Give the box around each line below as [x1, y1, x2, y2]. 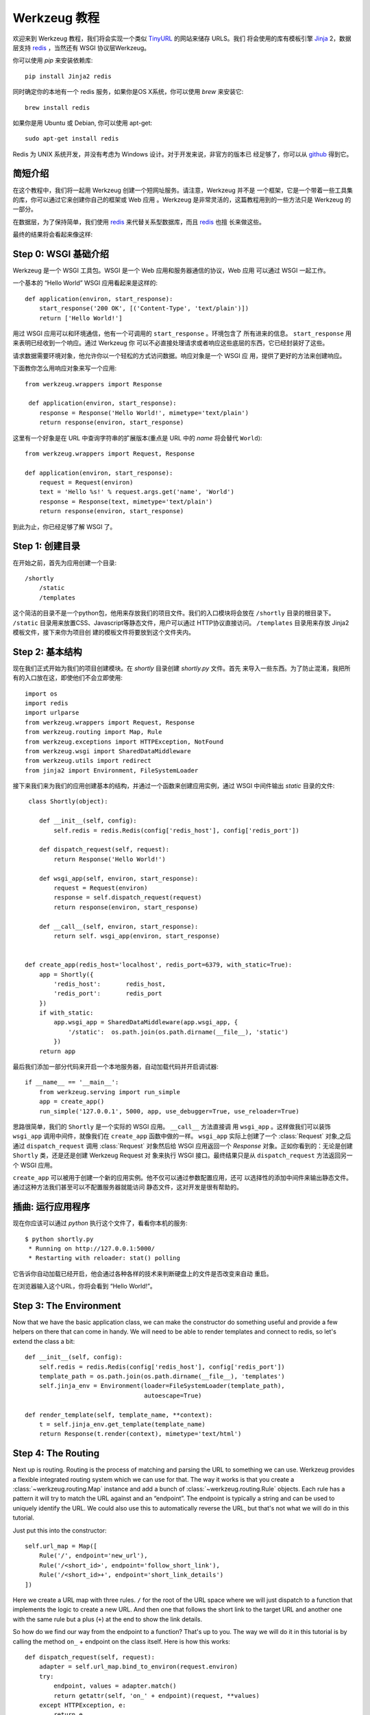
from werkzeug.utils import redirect [25, 757, 152, 765]
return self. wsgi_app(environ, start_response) [53, 932, 221, 940]
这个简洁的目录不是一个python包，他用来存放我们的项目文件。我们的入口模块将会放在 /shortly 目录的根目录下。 [12, 609, 335, 617]
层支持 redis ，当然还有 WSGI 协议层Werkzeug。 [12, 43, 151, 51]
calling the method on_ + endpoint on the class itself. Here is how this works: [12, 1637, 231, 1646]
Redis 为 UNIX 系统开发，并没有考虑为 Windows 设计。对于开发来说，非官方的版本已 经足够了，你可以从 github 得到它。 [12, 150, 353, 158]
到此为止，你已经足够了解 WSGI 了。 [12, 522, 116, 531]
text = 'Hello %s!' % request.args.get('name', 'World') [38, 488, 234, 496]
